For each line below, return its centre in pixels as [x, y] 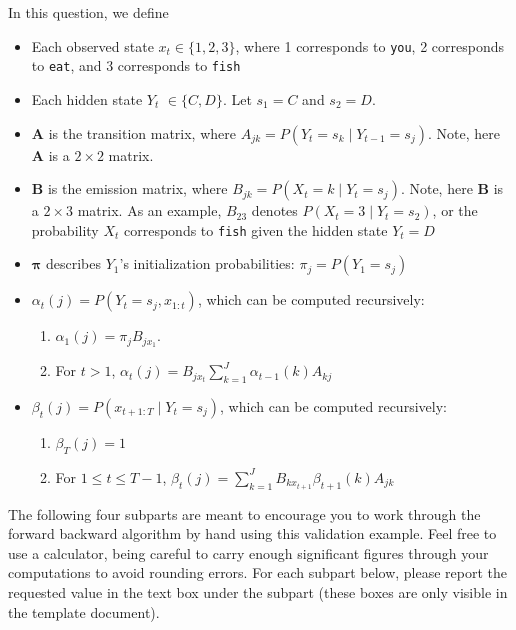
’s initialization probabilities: [207, 263]
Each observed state [92, 45]
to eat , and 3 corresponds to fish [136, 65]
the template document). [84, 611]
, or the [455, 210]
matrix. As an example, [149, 210]
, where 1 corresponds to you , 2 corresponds [370, 45]
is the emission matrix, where [137, 188]
